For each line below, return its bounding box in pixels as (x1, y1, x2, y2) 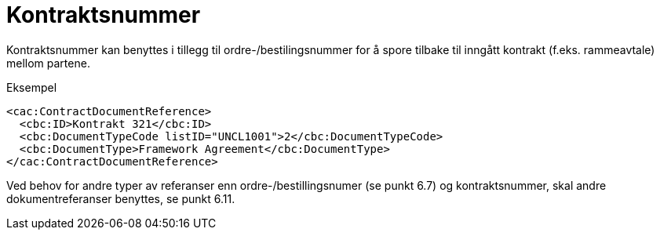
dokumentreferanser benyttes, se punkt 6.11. (6, 191, 235, 205)
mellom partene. (6, 56, 90, 70)
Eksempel (6, 80, 57, 94)
